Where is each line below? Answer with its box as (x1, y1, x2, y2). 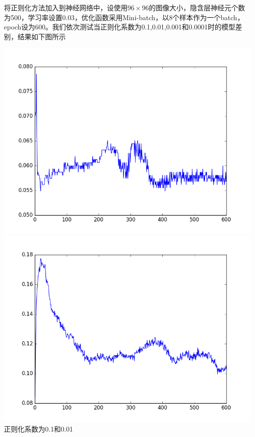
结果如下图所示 (17, 31, 66, 41)
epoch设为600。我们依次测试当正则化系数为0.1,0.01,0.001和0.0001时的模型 (4, 22, 235, 32)
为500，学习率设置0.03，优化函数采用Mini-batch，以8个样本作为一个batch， (4, 12, 244, 22)
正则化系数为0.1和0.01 (4, 423, 73, 434)
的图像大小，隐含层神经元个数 (149, 2, 245, 12)
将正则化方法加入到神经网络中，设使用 (4, 2, 127, 12)
